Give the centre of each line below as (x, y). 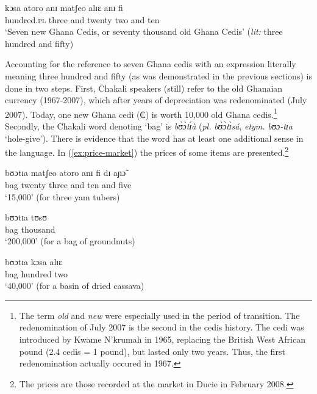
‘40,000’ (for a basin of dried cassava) (75, 286)
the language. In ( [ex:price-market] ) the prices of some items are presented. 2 (147, 151)
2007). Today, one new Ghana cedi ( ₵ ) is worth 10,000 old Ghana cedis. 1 (141, 113)
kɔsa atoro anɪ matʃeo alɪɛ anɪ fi (64, 7)
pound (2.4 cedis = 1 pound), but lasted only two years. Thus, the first (152, 351)
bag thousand (30, 229)
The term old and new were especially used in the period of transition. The (159, 315)
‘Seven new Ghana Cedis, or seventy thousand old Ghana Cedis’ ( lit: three (144, 31)
